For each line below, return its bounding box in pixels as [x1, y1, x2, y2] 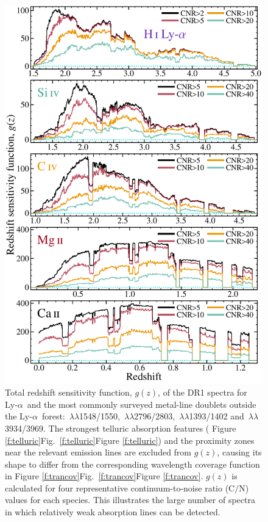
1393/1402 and [189, 410, 244, 422]
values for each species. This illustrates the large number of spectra [5, 493, 255, 506]
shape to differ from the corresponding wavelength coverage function [5, 457, 260, 470]
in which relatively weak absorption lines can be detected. [5, 506, 220, 518]
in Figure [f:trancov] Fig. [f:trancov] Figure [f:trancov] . [5, 469, 203, 482]
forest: [41, 410, 65, 422]
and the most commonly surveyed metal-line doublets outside [27, 397, 256, 410]
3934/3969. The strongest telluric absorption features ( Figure [5, 421, 236, 434]
